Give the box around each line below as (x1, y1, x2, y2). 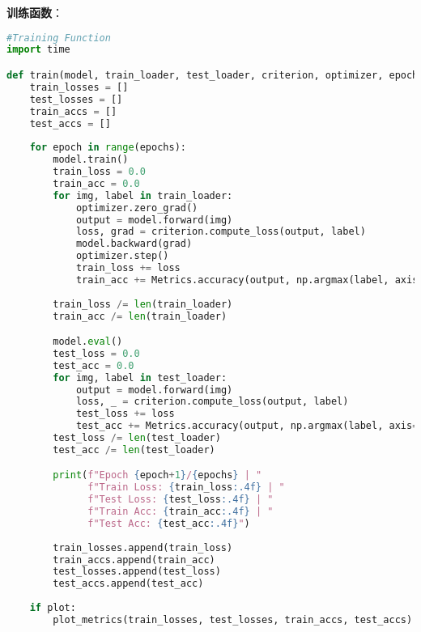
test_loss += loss (75, 408, 175, 420)
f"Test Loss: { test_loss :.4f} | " (87, 494, 274, 506)
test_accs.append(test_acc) (53, 578, 204, 590)
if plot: (29, 602, 76, 614)
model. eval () (53, 336, 123, 348)
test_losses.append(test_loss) (53, 566, 221, 578)
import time (6, 44, 70, 56)
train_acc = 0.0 (53, 177, 140, 189)
